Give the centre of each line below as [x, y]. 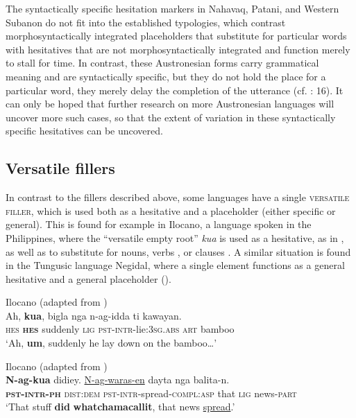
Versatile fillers [60, 168]
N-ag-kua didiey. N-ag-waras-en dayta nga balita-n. [118, 380]
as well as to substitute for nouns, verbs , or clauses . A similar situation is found [178, 251]
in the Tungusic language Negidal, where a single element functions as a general [175, 265]
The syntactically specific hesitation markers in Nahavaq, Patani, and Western [172, 8]
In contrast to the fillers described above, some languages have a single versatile [178, 197]
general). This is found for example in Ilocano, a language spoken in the [159, 224]
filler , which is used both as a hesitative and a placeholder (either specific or [171, 210]
